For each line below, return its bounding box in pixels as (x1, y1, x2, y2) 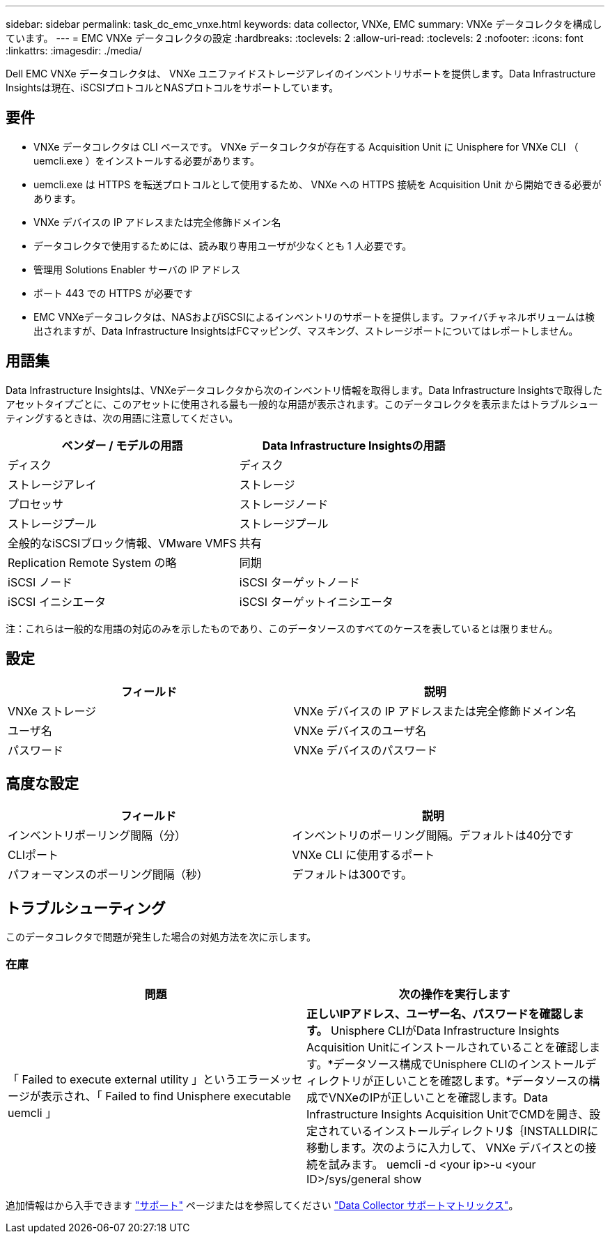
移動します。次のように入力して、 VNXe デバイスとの (306, 1140, 586, 1155)
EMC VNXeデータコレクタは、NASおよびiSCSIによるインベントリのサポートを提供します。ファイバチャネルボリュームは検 (33, 310, 595, 323)
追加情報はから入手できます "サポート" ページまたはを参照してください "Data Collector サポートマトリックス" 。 (6, 1199, 519, 1211)
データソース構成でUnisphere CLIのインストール (333, 1056, 586, 1071)
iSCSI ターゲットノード (239, 575, 360, 589)
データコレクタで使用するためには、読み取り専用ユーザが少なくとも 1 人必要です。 (33, 239, 412, 252)
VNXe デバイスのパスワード (293, 743, 438, 757)
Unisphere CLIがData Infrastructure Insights (330, 1023, 560, 1037)
